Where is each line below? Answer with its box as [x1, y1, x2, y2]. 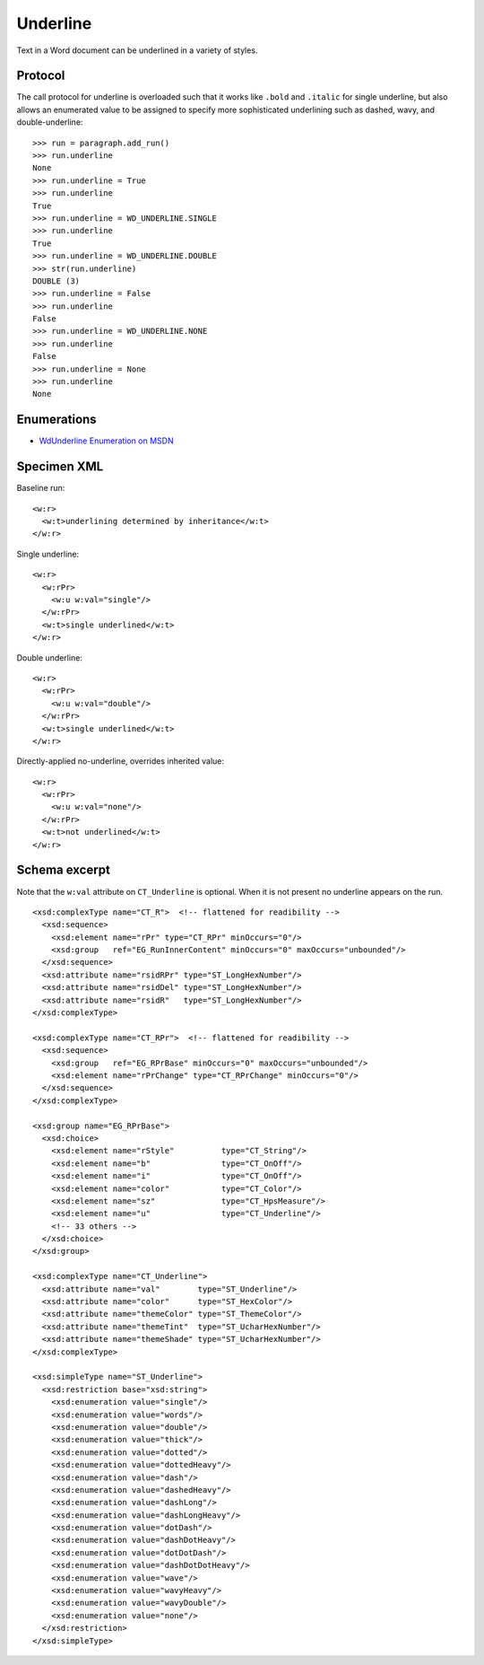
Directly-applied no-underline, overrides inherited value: [16, 756, 224, 767]
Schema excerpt [16, 863, 111, 878]
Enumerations [16, 412, 98, 427]
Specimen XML [16, 459, 104, 475]
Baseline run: [16, 483, 65, 494]
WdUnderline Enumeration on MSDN [39, 435, 174, 446]
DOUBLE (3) [32, 276, 81, 286]
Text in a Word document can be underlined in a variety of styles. [16, 45, 258, 56]
